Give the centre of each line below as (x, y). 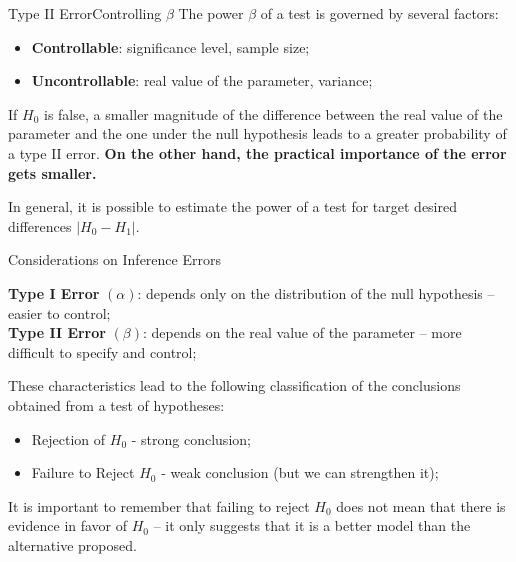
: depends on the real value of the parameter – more (302, 332)
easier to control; (59, 312)
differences (40, 225)
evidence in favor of (68, 525)
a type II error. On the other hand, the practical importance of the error (257, 152)
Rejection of (68, 438)
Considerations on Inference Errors (114, 259)
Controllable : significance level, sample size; (170, 46)
